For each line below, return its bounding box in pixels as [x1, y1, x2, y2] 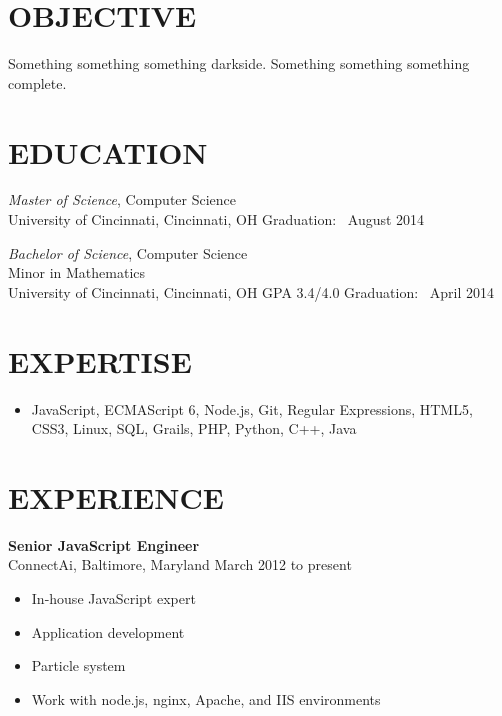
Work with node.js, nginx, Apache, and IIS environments [31, 688, 381, 709]
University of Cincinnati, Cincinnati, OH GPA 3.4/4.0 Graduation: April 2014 [8, 281, 495, 302]
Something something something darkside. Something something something [8, 53, 470, 74]
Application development [31, 621, 185, 642]
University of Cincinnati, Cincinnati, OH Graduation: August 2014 [8, 209, 425, 230]
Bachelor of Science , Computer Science [8, 242, 248, 263]
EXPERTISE [8, 340, 192, 381]
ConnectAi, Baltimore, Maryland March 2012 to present [8, 554, 352, 575]
